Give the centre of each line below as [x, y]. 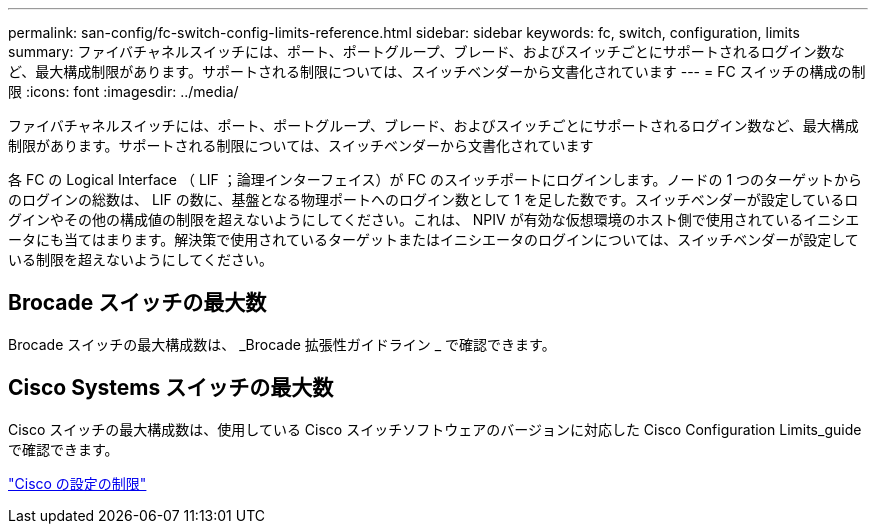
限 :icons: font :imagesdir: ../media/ [123, 91]
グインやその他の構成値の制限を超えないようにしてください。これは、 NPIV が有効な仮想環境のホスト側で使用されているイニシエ [434, 219]
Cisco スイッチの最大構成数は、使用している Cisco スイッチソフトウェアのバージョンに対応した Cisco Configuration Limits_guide [435, 429]
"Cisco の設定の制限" [77, 483]
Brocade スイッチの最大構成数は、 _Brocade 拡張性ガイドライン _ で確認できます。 [282, 344]
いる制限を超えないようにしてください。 [140, 259]
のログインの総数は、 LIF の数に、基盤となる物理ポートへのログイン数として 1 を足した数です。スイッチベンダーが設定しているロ [433, 199]
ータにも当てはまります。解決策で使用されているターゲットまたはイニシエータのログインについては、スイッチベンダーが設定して [433, 239]
